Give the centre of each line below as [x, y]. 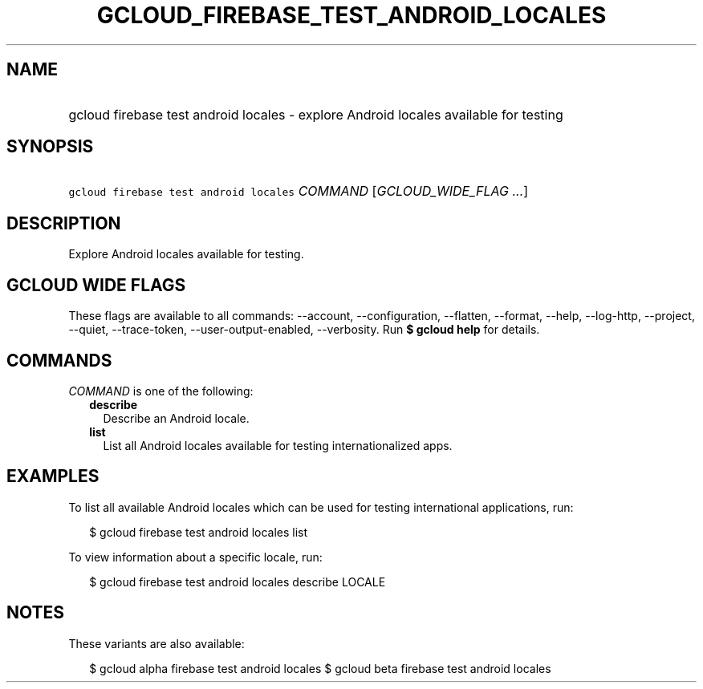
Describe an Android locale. [176, 418]
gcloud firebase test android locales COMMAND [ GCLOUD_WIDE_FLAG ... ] [299, 191]
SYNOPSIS [50, 147]
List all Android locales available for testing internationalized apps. [278, 445]
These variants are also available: [156, 643]
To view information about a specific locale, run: [195, 557]
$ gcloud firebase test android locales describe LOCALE [238, 582]
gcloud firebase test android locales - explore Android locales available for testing [316, 114]
